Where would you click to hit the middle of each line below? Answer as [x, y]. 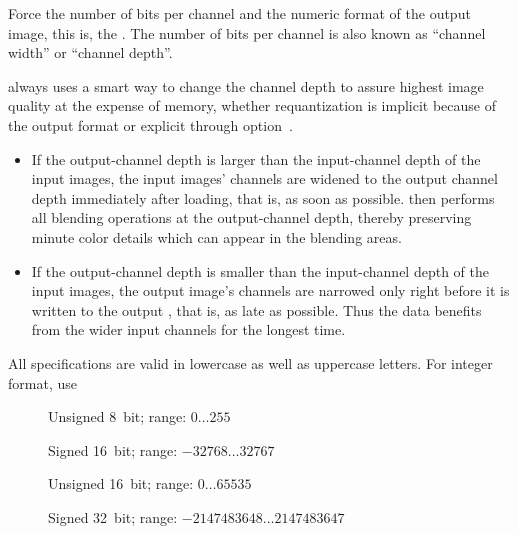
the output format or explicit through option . [150, 124]
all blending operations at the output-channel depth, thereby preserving [251, 217]
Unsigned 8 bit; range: [117, 416]
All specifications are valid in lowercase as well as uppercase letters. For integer [250, 362]
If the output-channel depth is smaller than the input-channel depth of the [260, 270]
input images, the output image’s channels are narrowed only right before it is [270, 290]
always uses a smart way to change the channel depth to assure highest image [246, 85]
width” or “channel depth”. [90, 52]
